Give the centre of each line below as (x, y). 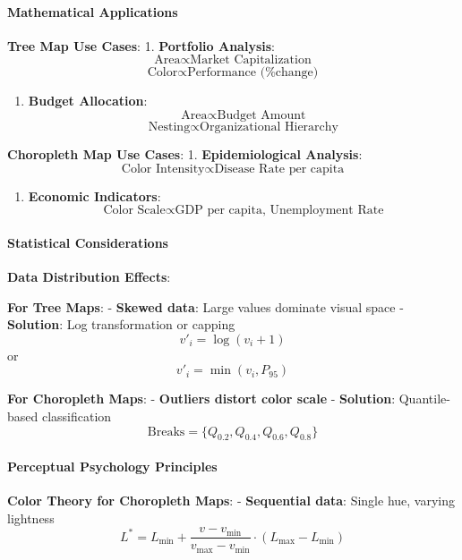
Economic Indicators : (94, 195)
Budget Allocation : (88, 101)
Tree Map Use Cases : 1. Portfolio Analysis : (141, 45)
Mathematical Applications (93, 11)
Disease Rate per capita (279, 169)
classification (77, 416)
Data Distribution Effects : (89, 276)
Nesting (169, 127)
